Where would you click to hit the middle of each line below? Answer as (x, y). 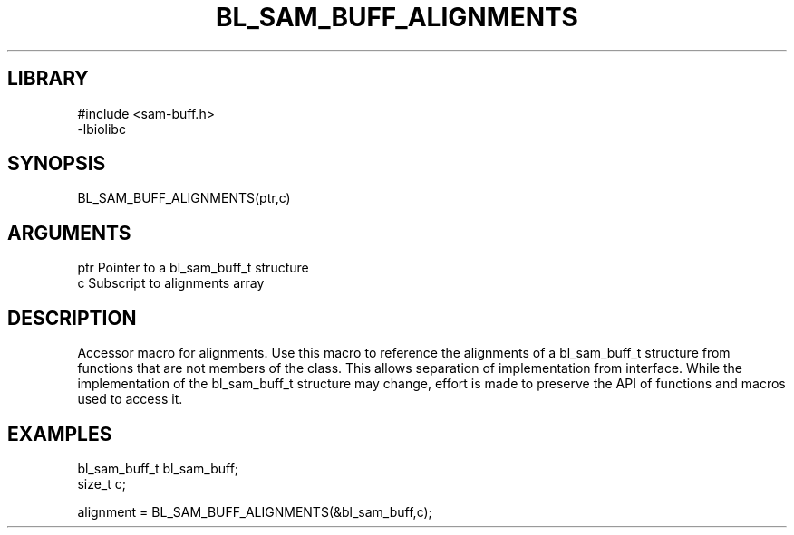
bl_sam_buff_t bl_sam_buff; (158, 468)
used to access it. (130, 399)
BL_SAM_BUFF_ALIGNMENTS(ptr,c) (184, 198)
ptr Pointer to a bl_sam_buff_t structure (193, 268)
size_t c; (102, 483)
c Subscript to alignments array (171, 283)
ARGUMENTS (69, 233)
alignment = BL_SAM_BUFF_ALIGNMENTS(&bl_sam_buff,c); (255, 511)
